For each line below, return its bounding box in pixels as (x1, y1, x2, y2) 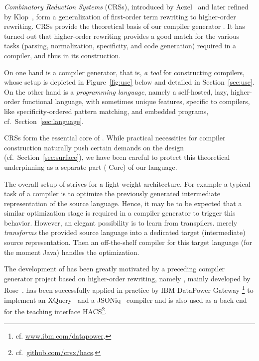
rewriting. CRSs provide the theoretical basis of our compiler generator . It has (4, 21, 245, 31)
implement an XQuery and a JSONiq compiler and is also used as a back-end (4, 294, 247, 305)
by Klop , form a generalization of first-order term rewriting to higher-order (4, 11, 236, 21)
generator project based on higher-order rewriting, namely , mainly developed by (4, 273, 251, 283)
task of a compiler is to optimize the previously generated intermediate (4, 188, 220, 199)
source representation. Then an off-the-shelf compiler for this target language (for (4, 237, 252, 247)
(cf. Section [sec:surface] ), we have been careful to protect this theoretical (4, 152, 230, 162)
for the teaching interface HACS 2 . (4, 305, 107, 316)
